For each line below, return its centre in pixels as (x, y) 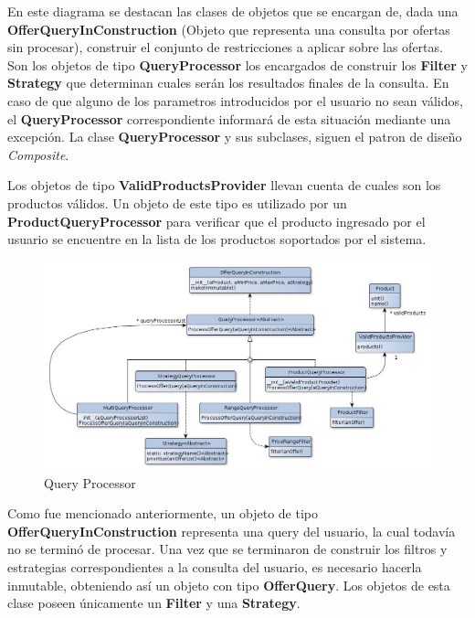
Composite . (38, 154)
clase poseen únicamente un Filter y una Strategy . (154, 603)
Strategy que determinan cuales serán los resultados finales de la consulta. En (228, 83)
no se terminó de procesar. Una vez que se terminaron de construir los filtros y (227, 549)
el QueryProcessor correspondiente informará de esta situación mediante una (229, 118)
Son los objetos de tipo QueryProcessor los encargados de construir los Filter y (237, 64)
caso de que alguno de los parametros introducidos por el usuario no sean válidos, (235, 100)
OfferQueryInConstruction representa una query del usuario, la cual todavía (232, 531)
